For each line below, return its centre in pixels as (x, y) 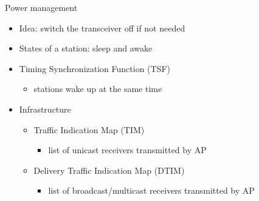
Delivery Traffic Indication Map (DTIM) (109, 170)
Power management (41, 7)
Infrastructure (45, 109)
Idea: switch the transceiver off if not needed (102, 28)
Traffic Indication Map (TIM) (89, 129)
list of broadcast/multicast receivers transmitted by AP (151, 190)
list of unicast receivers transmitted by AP (127, 150)
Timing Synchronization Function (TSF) (95, 68)
